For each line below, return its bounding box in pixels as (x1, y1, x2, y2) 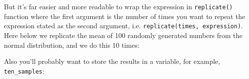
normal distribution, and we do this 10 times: (4, 39, 140, 50)
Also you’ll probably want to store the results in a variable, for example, (4, 56, 220, 66)
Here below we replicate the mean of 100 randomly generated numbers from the (4, 30, 243, 40)
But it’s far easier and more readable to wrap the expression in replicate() (4, 1, 233, 11)
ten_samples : (4, 65, 44, 76)
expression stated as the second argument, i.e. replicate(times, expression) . (4, 20, 243, 31)
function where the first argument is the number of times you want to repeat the (4, 11, 245, 21)
